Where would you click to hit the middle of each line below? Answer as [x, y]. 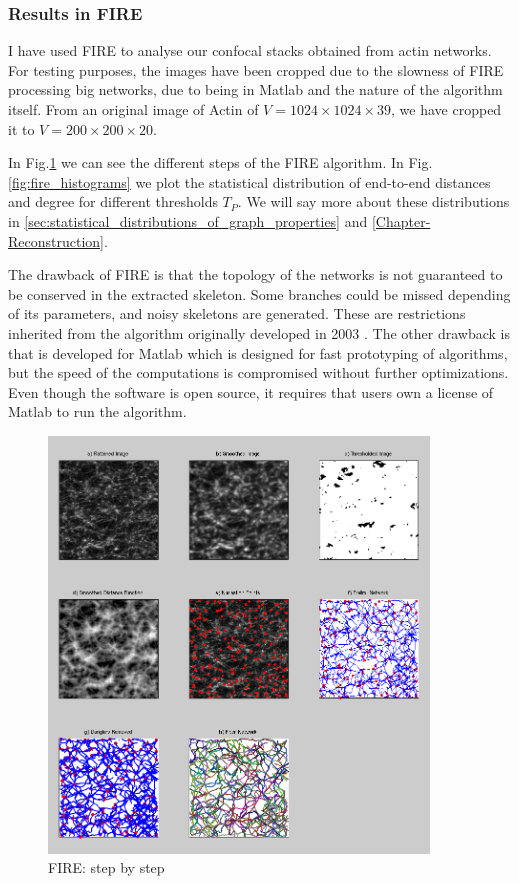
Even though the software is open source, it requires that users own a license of [251, 391]
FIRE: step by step [106, 867]
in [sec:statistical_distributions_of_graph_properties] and [188, 220]
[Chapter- [401, 220]
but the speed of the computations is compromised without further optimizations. [258, 372]
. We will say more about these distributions [373, 201]
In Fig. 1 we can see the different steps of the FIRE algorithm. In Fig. [220, 162]
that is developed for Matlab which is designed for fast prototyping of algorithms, [258, 352]
